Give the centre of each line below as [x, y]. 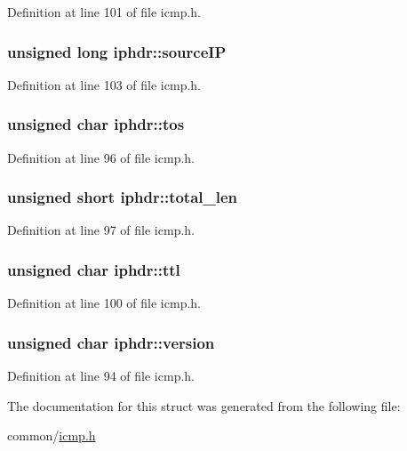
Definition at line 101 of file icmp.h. [104, 12]
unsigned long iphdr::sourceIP [117, 51]
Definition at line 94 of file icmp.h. [101, 376]
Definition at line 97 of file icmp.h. [101, 230]
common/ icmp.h [52, 435]
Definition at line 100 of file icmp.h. [104, 303]
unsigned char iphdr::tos [96, 124]
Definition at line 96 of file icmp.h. [101, 157]
